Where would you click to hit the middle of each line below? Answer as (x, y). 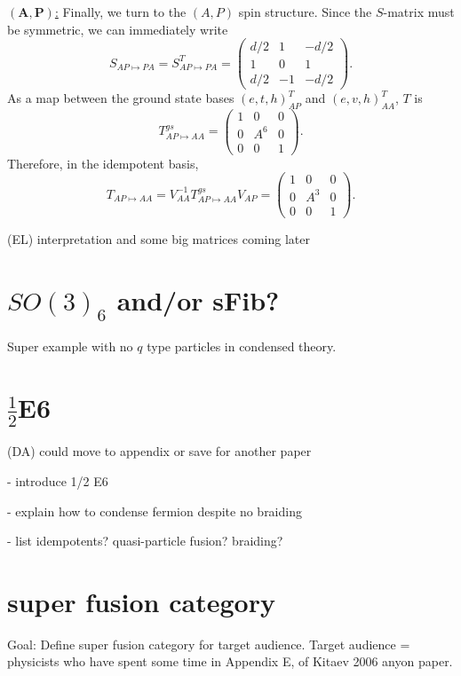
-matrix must (419, 12)
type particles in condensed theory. (242, 346)
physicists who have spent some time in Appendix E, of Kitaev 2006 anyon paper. (230, 661)
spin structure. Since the (305, 12)
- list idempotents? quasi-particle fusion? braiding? (145, 541)
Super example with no (70, 346)
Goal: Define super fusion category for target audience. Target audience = (209, 644)
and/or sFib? (198, 299)
